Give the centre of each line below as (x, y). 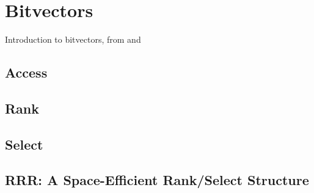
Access (26, 72)
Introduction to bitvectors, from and (73, 39)
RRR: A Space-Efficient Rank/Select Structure (157, 180)
